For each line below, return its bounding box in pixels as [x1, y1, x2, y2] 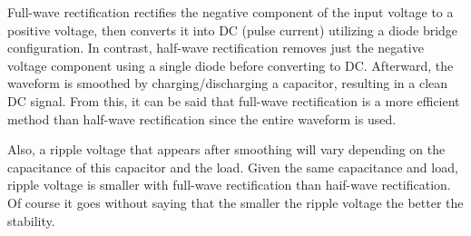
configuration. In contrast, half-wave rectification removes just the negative [7, 38, 424, 57]
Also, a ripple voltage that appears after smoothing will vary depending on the [7, 140, 446, 159]
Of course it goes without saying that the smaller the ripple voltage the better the [7, 192, 464, 211]
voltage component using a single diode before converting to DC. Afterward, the [7, 55, 454, 74]
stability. [7, 211, 55, 230]
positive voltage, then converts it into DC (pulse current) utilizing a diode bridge [7, 20, 458, 39]
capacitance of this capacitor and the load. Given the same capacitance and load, [7, 157, 458, 176]
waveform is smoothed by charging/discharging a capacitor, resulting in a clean [7, 74, 448, 93]
